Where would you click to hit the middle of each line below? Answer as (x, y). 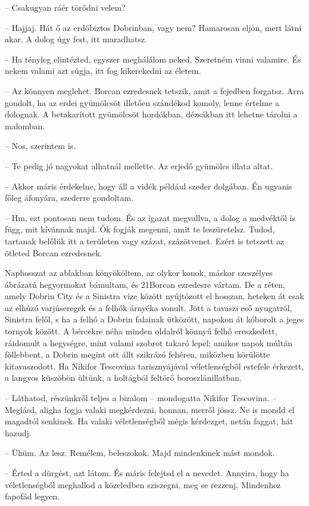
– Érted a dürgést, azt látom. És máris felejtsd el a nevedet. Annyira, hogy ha (147, 473)
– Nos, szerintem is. (40, 146)
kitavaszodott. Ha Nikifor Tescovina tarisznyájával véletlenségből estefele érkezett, (154, 366)
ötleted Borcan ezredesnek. (54, 252)
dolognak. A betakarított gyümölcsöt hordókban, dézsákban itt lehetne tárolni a (151, 114)
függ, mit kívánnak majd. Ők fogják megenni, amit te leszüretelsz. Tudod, (140, 229)
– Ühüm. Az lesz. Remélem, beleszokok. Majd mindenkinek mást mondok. (140, 453)
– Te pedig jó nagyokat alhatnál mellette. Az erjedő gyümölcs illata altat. (139, 165)
